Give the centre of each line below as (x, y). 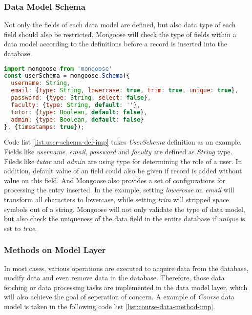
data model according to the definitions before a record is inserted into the (115, 44)
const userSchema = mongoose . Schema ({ (67, 76)
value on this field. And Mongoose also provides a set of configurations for (115, 180)
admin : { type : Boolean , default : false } (77, 119)
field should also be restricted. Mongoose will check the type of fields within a (120, 34)
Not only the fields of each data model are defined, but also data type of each (120, 25)
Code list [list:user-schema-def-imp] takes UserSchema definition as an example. (123, 142)
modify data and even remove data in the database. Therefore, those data (114, 278)
